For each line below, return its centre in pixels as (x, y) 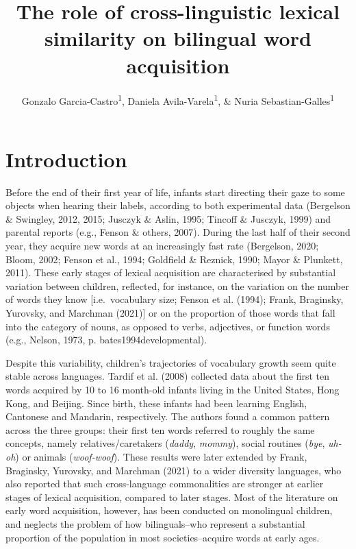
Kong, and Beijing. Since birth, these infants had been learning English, (156, 403)
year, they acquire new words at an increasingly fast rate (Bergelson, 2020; (162, 246)
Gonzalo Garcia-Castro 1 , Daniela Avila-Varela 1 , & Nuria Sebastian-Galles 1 (178, 99)
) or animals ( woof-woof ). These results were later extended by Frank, (161, 456)
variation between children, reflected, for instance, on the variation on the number (177, 285)
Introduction (66, 159)
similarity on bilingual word (178, 38)
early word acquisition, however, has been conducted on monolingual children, (169, 510)
